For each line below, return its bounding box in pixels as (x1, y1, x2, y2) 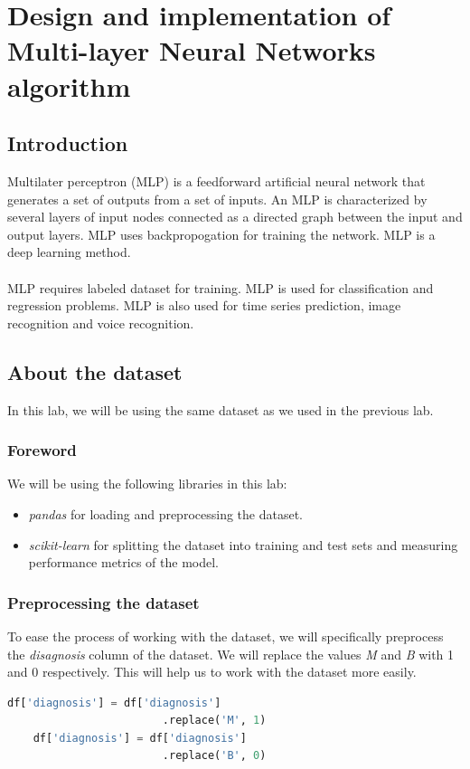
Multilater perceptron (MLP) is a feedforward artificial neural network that (7, 171, 426, 190)
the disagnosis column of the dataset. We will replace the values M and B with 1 (7, 644, 455, 663)
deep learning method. (7, 242, 131, 261)
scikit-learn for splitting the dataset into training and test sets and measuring (28, 535, 458, 554)
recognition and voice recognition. (7, 313, 194, 332)
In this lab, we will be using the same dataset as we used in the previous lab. (7, 400, 434, 419)
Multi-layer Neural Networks (7, 32, 376, 69)
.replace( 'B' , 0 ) (162, 749, 267, 763)
